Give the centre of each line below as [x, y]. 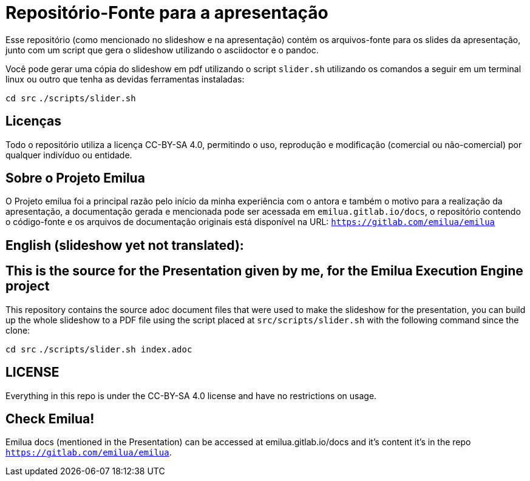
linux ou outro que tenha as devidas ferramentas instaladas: [125, 79]
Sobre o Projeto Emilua [75, 178]
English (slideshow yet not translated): [125, 245]
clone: [18, 330]
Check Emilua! [50, 419]
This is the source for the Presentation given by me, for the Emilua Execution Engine [264, 271]
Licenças [34, 121]
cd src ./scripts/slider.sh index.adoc [99, 349]
